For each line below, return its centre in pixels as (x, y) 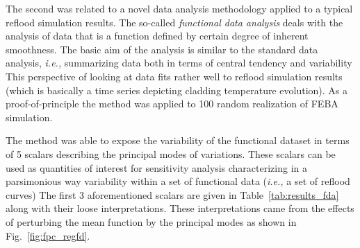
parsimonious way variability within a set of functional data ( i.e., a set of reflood (178, 181)
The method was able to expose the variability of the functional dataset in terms (178, 140)
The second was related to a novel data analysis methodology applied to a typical (179, 8)
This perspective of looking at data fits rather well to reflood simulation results (174, 76)
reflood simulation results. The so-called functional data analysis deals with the (174, 22)
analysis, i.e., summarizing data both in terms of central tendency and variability (179, 63)
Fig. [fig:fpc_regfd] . (48, 235)
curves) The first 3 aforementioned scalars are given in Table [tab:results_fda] (172, 194)
